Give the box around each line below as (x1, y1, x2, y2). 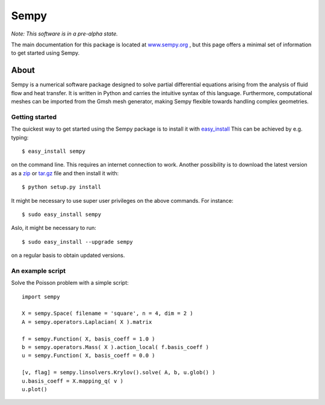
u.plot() (22, 386, 48, 392)
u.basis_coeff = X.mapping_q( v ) (22, 377, 123, 385)
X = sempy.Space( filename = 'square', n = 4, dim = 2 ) (22, 310, 194, 317)
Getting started (11, 113, 57, 121)
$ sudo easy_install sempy (22, 211, 102, 218)
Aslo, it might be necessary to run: (11, 224, 96, 232)
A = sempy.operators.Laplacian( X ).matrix (22, 318, 152, 325)
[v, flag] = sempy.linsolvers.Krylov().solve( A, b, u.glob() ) (22, 369, 216, 376)
